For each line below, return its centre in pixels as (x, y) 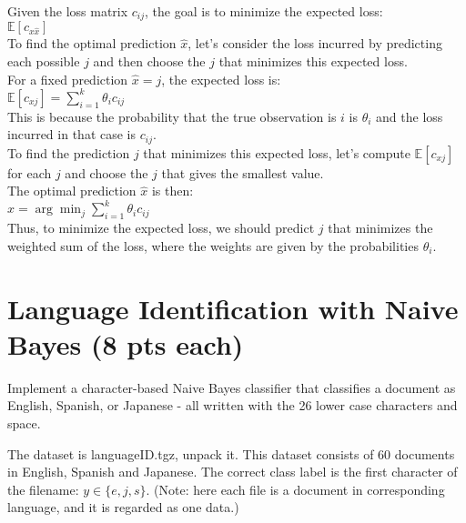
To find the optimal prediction (92, 43)
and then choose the (149, 61)
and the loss (410, 116)
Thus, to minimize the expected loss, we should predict (161, 228)
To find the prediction (69, 152)
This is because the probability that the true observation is (172, 116)
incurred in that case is (72, 134)
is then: (172, 191)
